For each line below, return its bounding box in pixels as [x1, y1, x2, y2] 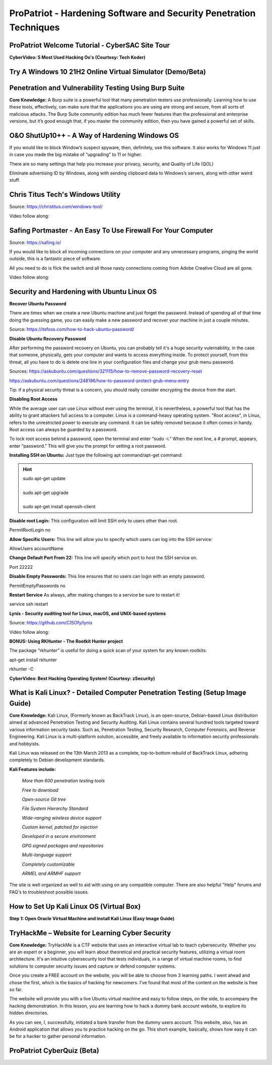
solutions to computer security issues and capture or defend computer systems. [9, 963, 176, 969]
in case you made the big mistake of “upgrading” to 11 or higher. [9, 151, 142, 157]
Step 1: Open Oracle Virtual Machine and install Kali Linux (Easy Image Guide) [9, 915, 175, 921]
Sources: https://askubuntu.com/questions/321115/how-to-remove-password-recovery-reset [9, 368, 202, 375]
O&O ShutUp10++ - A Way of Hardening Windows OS [9, 131, 179, 140]
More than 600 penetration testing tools [22, 778, 105, 784]
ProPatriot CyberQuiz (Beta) [9, 1046, 99, 1055]
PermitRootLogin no [9, 527, 51, 533]
